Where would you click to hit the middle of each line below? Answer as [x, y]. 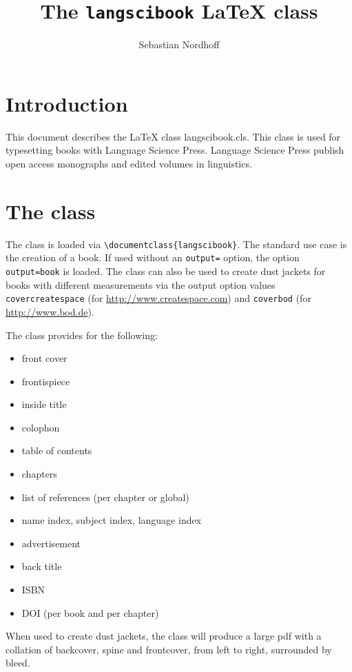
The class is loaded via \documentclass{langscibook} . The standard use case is [176, 244]
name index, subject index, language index [112, 520]
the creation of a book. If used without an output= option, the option [153, 257]
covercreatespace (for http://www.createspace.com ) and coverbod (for [158, 298]
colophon [41, 427]
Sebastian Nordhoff [179, 44]
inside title [44, 404]
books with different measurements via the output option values [141, 284]
